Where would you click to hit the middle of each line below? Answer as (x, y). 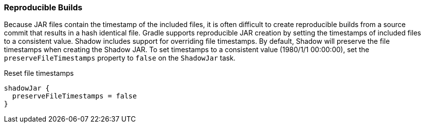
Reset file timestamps (39, 73)
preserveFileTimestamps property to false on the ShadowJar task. (120, 58)
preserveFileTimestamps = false (74, 96)
